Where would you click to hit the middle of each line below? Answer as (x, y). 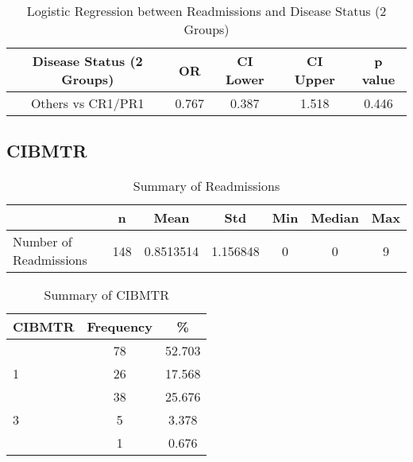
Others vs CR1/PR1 (87, 103)
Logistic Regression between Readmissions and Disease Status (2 (206, 11)
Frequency (120, 327)
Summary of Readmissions (206, 186)
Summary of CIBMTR (106, 295)
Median (335, 218)
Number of (42, 242)
